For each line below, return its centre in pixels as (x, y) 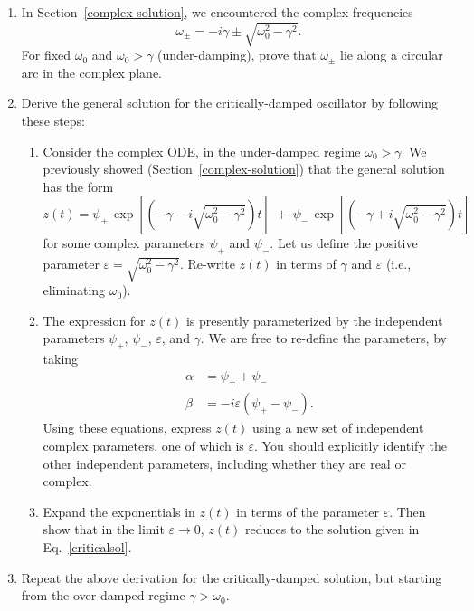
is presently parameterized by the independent (314, 320)
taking (61, 359)
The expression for (94, 320)
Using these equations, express (127, 428)
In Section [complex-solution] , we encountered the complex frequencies (217, 12)
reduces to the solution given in (332, 529)
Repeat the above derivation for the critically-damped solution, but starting (232, 577)
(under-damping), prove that (237, 55)
